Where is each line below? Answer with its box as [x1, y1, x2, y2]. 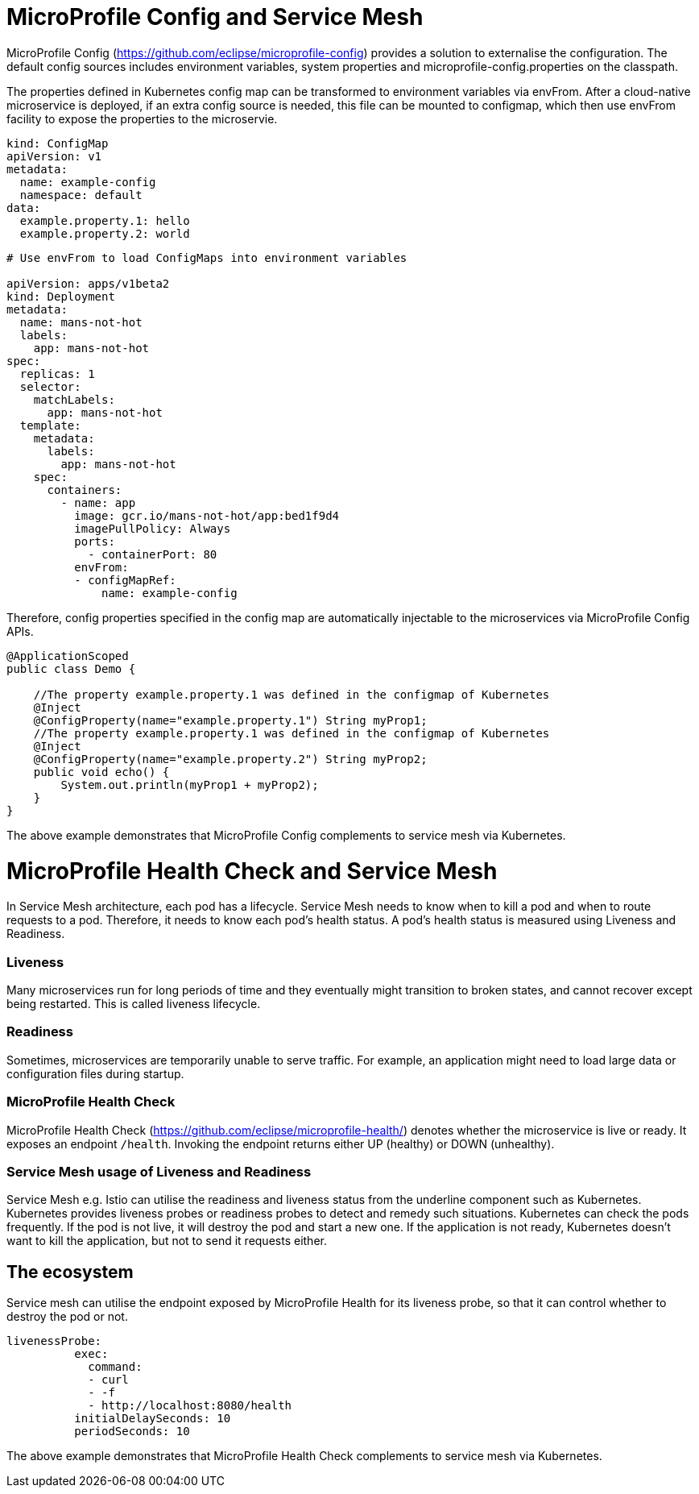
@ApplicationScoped [6, 649, 129, 662]
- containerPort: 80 [88, 547, 217, 561]
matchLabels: [33, 392, 115, 406]
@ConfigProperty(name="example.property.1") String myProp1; [33, 713, 428, 727]
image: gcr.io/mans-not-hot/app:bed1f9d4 [74, 508, 340, 522]
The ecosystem [6, 1261, 134, 1282]
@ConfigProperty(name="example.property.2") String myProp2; [33, 752, 428, 766]
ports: [74, 534, 115, 548]
